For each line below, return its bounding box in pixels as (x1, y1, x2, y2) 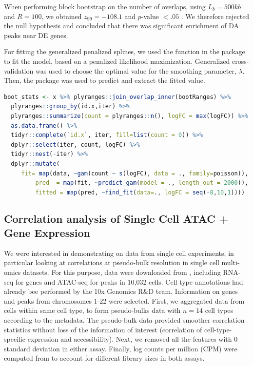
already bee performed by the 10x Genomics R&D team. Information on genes (4, 286, 238, 296)
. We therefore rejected (181, 11, 250, 21)
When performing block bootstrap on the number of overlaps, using (4, 1, 206, 11)
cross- (232, 56, 249, 66)
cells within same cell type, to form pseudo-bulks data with (4, 305, 181, 315)
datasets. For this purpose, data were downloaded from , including (22, 267, 221, 277)
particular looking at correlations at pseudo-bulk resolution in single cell (4, 257, 219, 268)
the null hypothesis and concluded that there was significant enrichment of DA (4, 20, 239, 31)
